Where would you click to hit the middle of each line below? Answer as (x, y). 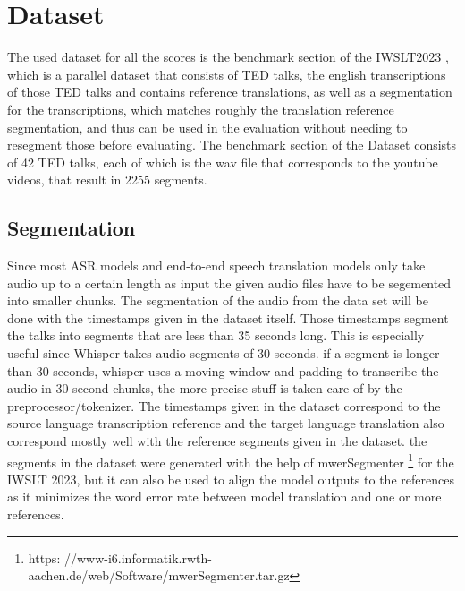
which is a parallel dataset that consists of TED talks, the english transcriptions (227, 74)
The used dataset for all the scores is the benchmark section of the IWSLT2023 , (228, 57)
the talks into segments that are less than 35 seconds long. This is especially (216, 335)
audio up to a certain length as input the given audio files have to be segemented (229, 283)
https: (44, 557)
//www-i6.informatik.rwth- (138, 557)
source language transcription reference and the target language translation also (226, 423)
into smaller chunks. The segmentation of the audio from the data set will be (218, 300)
